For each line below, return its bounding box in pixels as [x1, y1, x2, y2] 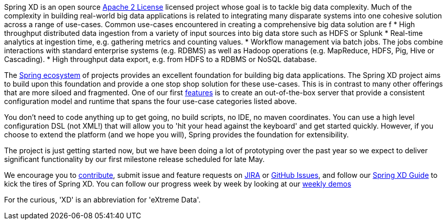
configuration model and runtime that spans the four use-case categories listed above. [4, 97, 297, 106]
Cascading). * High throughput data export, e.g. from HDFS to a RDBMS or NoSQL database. [4, 55, 317, 64]
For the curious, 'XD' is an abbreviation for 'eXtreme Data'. [4, 195, 201, 204]
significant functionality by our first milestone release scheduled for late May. [4, 155, 265, 164]
